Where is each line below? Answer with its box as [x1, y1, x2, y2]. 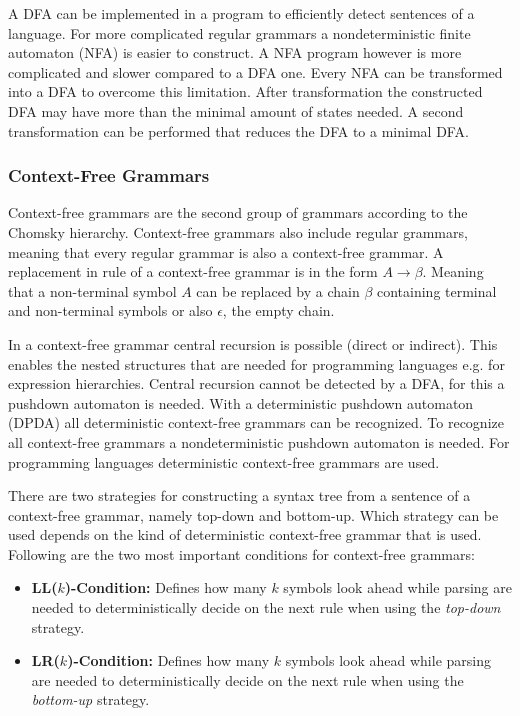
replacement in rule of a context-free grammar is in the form [8, 261, 378, 282]
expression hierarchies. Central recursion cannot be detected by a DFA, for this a [8, 373, 505, 394]
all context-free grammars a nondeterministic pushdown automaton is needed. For [8, 431, 510, 452]
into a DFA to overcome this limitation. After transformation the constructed [8, 81, 483, 102]
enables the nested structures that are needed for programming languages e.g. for [8, 353, 505, 374]
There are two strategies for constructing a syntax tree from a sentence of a [8, 485, 471, 506]
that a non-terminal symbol [8, 280, 177, 301]
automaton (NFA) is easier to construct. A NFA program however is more [8, 42, 462, 63]
